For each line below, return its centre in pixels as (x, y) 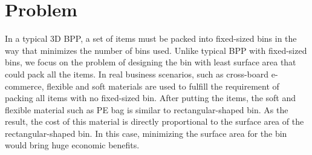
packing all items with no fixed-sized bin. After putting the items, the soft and (151, 98)
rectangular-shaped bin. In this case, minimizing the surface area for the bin (146, 133)
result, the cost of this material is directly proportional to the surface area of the (154, 121)
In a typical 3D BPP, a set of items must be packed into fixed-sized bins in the (151, 38)
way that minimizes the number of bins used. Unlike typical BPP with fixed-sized (156, 50)
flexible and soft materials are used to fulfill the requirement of (163, 86)
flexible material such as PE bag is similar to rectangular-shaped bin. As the (147, 109)
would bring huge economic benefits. (72, 145)
